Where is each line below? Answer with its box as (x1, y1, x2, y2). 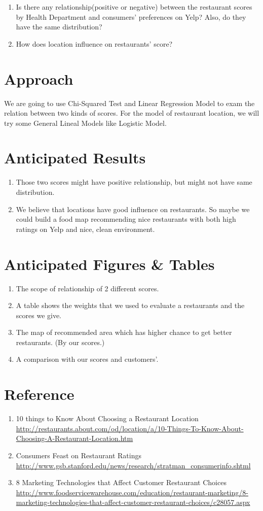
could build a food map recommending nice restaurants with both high (16, 214, 236, 224)
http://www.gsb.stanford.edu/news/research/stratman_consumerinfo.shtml (16, 460, 251, 470)
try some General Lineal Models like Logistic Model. (4, 117, 167, 128)
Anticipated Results (4, 147, 146, 168)
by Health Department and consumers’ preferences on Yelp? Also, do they (16, 11, 246, 22)
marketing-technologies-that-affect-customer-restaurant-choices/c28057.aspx (16, 497, 250, 507)
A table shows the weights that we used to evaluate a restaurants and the (16, 300, 245, 311)
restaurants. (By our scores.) (16, 336, 105, 347)
